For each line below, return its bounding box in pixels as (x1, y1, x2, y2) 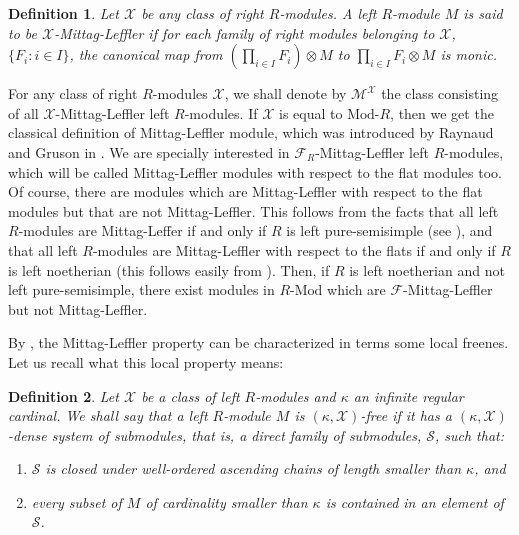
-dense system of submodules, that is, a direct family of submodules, (8, 424, 422, 445)
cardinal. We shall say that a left (8, 405, 208, 426)
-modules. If (184, 102, 258, 123)
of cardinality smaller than (145, 491, 308, 512)
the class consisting (381, 83, 499, 104)
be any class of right (141, 3, 264, 23)
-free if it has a (360, 405, 452, 426)
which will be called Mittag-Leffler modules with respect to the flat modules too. (8, 161, 502, 182)
